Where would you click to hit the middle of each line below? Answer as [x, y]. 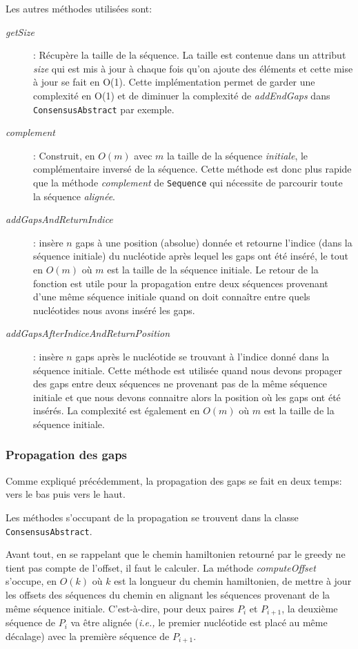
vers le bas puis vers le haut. [66, 494]
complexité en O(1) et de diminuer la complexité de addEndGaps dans [182, 95]
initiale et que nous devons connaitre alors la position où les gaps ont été [187, 397]
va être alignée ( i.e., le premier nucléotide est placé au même [199, 622]
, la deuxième [310, 608]
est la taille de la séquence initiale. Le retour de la [213, 270]
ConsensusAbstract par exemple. [104, 109]
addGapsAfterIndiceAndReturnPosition [88, 333]
